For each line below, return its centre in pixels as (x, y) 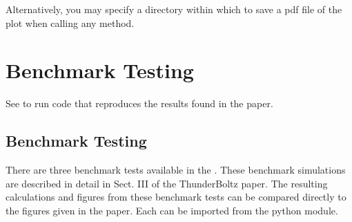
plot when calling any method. (70, 22)
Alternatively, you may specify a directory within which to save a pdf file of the (174, 9)
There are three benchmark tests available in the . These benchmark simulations (176, 170)
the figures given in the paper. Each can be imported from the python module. (172, 210)
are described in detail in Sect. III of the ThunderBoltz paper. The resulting (167, 183)
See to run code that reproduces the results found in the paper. (139, 103)
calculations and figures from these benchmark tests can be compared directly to (176, 197)
